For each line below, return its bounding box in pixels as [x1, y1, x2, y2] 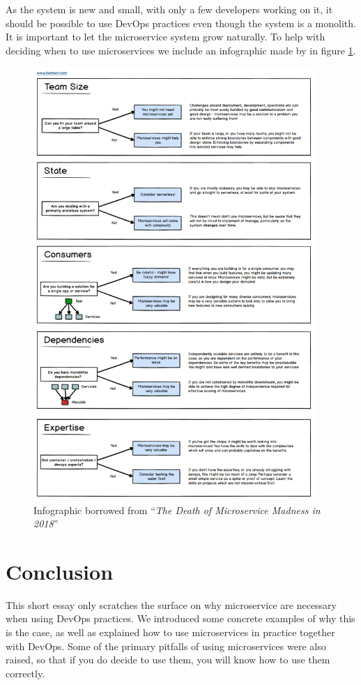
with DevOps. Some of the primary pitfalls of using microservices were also [6, 638, 326, 653]
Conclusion [6, 557, 114, 585]
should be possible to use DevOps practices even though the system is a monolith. [6, 15, 356, 30]
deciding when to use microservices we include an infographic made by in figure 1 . [6, 43, 356, 57]
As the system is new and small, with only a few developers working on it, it [6, 2, 333, 16]
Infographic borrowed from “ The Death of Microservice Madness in [33, 502, 321, 517]
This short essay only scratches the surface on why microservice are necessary [6, 597, 337, 612]
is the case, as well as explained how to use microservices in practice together [6, 625, 335, 640]
